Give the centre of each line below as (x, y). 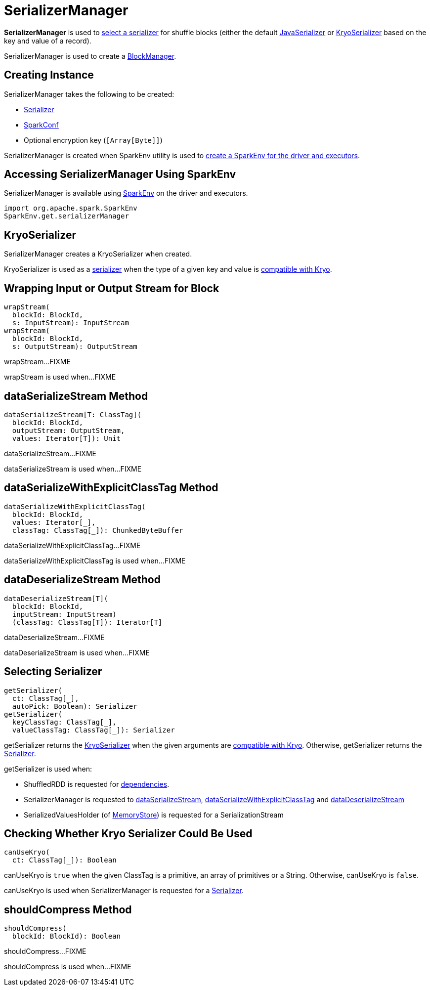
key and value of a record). (48, 41)
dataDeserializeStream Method (82, 580)
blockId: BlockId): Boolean (66, 936)
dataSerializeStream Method (76, 396)
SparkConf (41, 125)
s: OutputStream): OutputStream (75, 347)
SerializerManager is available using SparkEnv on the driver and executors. (126, 193)
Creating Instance (49, 75)
